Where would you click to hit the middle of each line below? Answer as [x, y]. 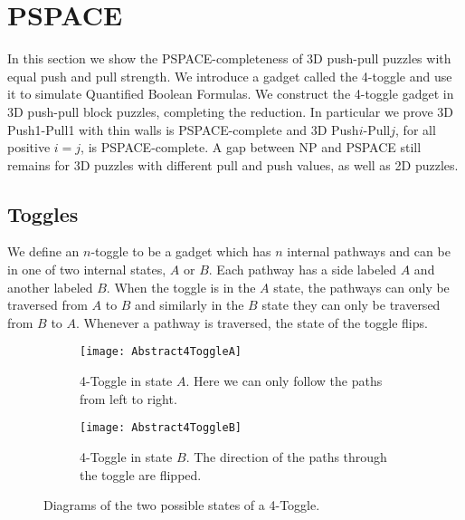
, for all [416, 129]
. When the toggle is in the [181, 287]
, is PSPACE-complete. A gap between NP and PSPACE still [251, 147]
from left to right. [128, 398]
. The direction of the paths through [286, 456]
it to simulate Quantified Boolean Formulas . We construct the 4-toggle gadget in [231, 94]
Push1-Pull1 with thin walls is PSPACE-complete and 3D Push [183, 129]
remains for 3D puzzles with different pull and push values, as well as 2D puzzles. [233, 164]
